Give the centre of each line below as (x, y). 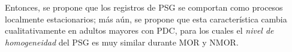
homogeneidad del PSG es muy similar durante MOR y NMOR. (122, 42)
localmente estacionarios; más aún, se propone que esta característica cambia (146, 19)
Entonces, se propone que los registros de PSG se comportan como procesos (144, 7)
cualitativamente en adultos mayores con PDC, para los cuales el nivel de (139, 30)
